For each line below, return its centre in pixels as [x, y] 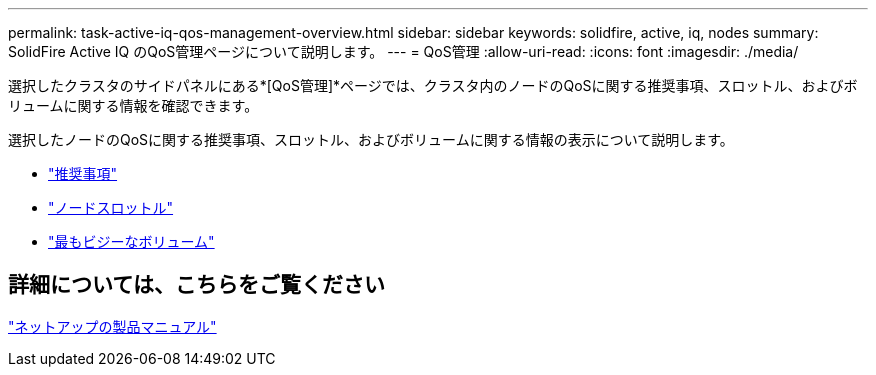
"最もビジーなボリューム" [131, 241]
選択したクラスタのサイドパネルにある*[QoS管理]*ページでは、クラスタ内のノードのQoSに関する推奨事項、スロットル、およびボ [433, 85]
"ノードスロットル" [111, 207]
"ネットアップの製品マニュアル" [112, 326]
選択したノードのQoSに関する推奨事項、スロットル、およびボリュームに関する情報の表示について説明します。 [371, 139]
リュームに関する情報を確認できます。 [133, 105]
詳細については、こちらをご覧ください [196, 285]
